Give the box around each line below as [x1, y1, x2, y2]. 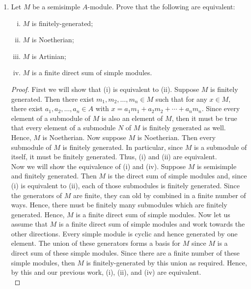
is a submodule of [194, 142, 247, 152]
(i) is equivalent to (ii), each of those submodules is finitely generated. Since [11, 180, 240, 190]
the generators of [11, 190, 62, 200]
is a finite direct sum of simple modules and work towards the [58, 219, 245, 229]
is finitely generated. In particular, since [62, 142, 183, 152]
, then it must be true [171, 113, 237, 123]
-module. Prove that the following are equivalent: [87, 1, 235, 11]
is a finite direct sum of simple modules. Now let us [76, 209, 230, 219]
